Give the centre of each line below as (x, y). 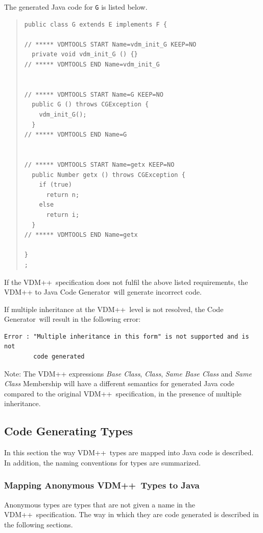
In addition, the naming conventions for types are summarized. (102, 462)
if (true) (55, 185)
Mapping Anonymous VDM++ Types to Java (102, 485)
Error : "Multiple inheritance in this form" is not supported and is (127, 336)
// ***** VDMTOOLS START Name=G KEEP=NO (94, 94)
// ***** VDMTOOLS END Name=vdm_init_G (92, 65)
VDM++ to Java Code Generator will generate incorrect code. (103, 292)
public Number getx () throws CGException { (109, 175)
